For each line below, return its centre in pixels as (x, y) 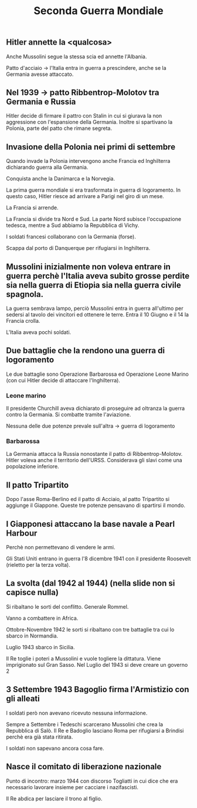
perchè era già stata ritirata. (40, 737)
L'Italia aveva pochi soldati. (39, 332)
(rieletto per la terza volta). (38, 565)
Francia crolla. (23, 321)
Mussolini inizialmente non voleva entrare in (89, 267)
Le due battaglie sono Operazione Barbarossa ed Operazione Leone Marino (97, 374)
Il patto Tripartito (38, 485)
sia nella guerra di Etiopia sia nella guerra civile (94, 285)
